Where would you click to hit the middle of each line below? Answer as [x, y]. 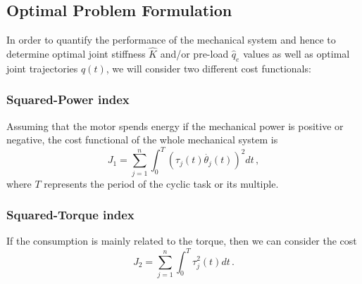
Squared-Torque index [70, 215]
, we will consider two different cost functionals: [208, 68]
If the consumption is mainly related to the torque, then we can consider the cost [182, 241]
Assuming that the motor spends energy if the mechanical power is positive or [175, 125]
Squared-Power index [68, 99]
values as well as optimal [297, 54]
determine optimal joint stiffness [76, 54]
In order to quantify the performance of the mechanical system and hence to [171, 40]
